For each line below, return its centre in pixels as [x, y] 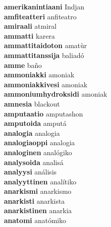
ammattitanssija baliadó [44, 55]
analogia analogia [32, 133]
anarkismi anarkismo [38, 191]
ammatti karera [29, 35]
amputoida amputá [35, 123]
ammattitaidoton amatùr [46, 45]
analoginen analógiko [38, 152]
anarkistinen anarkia [38, 210]
